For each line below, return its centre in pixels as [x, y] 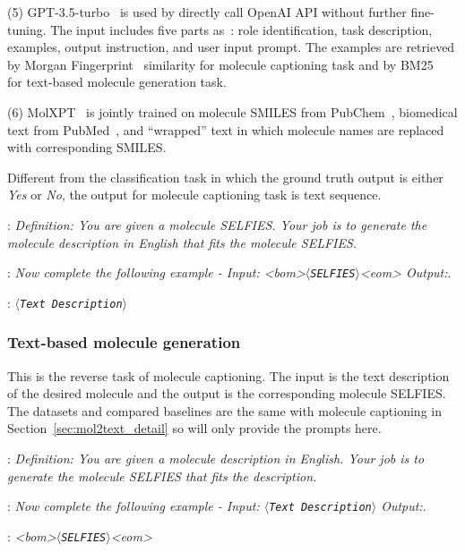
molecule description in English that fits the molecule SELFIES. [182, 242]
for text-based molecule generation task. [117, 82]
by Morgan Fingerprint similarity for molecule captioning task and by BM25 [220, 64]
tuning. [27, 29]
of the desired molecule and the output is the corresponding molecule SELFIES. [227, 393]
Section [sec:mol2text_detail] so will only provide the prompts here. [194, 428]
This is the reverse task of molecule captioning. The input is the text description [228, 375]
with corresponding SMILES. [87, 147]
